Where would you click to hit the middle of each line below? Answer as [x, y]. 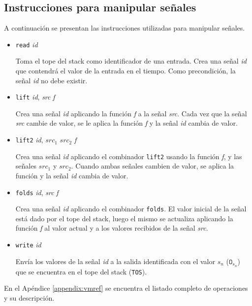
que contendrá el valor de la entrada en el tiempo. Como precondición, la [126, 71]
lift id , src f [35, 97]
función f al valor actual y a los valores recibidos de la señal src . [112, 228]
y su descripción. [29, 297]
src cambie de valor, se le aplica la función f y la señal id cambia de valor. [126, 123]
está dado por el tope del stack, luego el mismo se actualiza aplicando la [124, 218]
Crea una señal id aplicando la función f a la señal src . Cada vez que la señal [131, 113]
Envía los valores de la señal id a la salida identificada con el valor [115, 261]
